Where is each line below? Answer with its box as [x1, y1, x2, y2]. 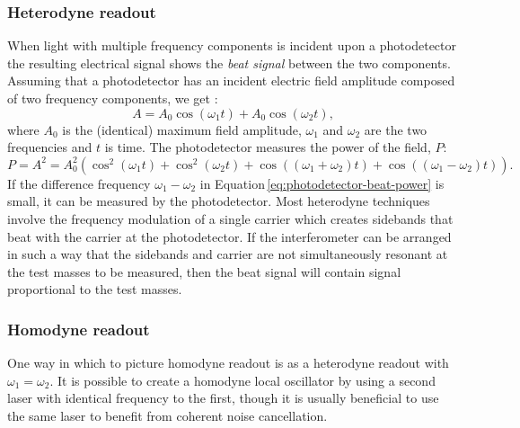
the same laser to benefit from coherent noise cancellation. [7, 406, 328, 424]
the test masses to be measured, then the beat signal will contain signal [7, 262, 401, 281]
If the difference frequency [7, 174, 151, 192]
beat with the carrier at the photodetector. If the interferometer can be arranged [7, 227, 452, 245]
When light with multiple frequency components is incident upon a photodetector [7, 36, 456, 55]
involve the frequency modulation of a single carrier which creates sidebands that [7, 209, 454, 227]
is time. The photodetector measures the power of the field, [104, 138, 431, 156]
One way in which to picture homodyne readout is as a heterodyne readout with [7, 353, 449, 372]
